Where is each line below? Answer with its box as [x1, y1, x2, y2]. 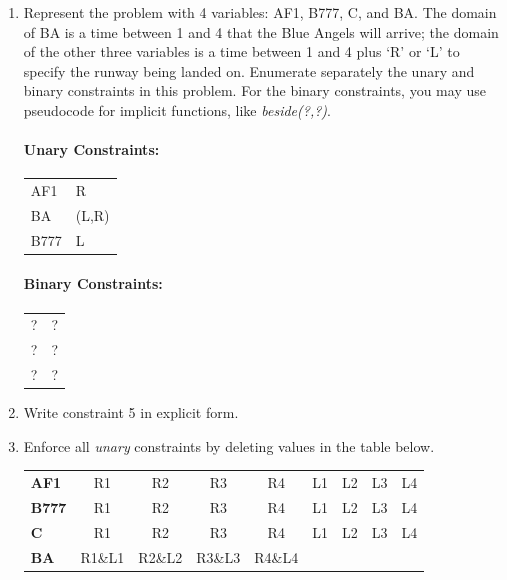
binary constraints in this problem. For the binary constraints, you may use [23, 80, 486, 101]
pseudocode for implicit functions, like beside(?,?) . [23, 99, 331, 120]
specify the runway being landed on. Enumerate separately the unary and [23, 60, 475, 81]
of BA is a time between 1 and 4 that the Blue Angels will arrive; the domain [23, 21, 499, 42]
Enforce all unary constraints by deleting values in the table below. [23, 435, 435, 456]
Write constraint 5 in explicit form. [23, 402, 239, 423]
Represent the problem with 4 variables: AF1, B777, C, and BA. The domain [23, 2, 497, 22]
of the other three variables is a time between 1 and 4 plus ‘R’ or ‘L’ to [23, 41, 460, 62]
